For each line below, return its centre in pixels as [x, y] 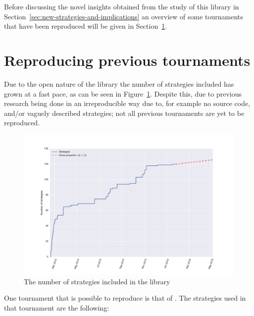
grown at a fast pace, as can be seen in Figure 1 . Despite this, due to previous [123, 93]
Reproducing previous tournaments [127, 60]
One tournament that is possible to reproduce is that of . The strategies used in [125, 298]
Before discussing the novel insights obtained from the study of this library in [122, 6]
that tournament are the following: [57, 308]
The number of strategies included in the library [97, 281]
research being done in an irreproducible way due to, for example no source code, [127, 103]
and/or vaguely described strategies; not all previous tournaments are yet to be [124, 113]
